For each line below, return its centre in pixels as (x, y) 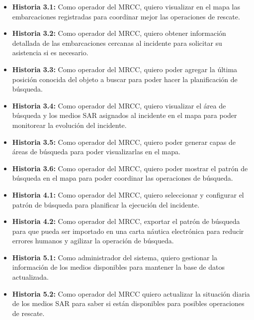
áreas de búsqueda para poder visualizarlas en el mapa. (96, 152)
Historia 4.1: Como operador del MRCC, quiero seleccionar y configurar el (128, 194)
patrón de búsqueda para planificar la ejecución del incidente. (106, 204)
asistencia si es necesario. (50, 53)
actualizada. (30, 277)
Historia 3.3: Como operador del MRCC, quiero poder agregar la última (125, 69)
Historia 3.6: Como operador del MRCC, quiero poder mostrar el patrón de (130, 168)
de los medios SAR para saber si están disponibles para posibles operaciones (128, 303)
